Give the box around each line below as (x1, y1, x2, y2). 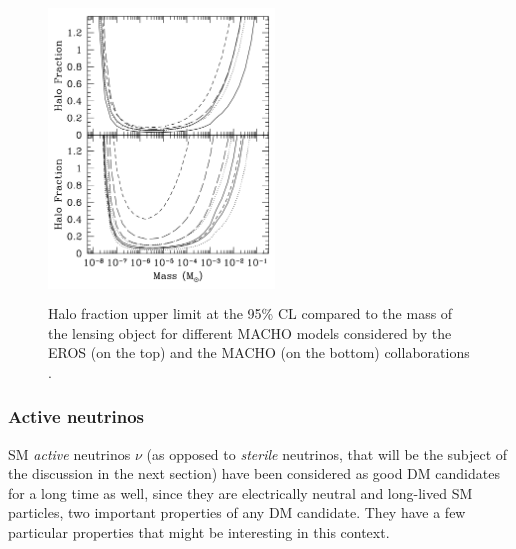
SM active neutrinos (8, 443, 131, 464)
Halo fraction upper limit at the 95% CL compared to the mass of (48, 302, 453, 323)
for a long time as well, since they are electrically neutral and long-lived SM (8, 482, 473, 503)
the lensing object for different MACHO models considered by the (48, 322, 452, 343)
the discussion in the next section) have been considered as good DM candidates (8, 463, 500, 484)
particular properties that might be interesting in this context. (8, 521, 390, 542)
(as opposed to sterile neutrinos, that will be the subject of (146, 443, 508, 464)
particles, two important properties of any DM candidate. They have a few (8, 502, 466, 523)
